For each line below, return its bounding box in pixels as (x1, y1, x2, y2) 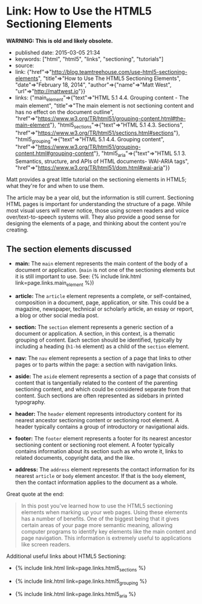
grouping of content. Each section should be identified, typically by (15, 336, 183, 343)
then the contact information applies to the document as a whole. (15, 479, 178, 486)
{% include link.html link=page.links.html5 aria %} (15, 591, 137, 599)
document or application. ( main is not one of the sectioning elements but (15, 266, 195, 273)
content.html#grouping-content (15, 150, 94, 157)
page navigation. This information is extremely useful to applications (21, 534, 192, 542)
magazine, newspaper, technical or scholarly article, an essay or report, (15, 305, 194, 313)
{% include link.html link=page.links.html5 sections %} (15, 564, 146, 573)
